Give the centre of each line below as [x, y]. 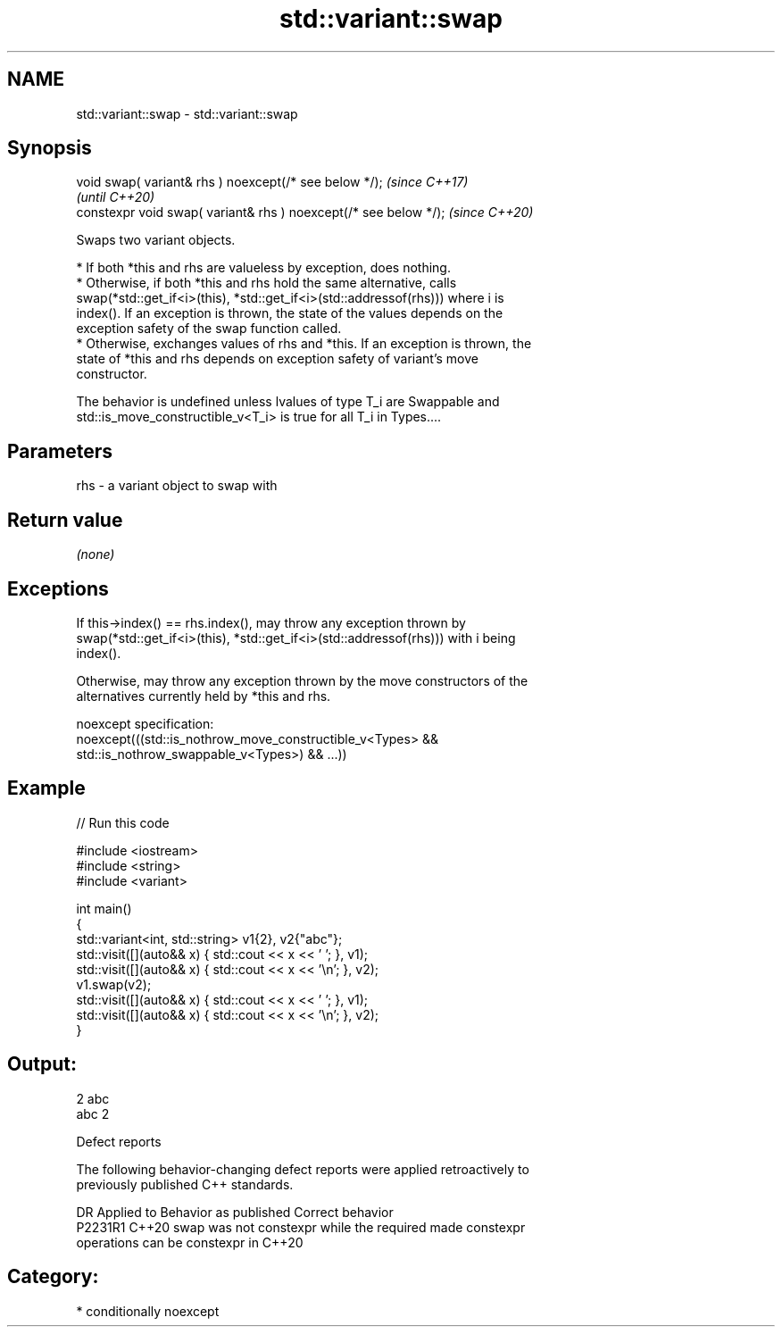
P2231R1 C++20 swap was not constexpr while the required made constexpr [301, 1227]
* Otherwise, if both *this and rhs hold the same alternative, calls [266, 283]
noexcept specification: [145, 723]
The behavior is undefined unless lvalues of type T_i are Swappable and [288, 402]
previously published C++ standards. [185, 1184]
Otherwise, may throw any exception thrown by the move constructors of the [302, 680]
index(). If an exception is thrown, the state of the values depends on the [290, 313]
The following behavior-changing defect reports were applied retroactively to [303, 1169]
